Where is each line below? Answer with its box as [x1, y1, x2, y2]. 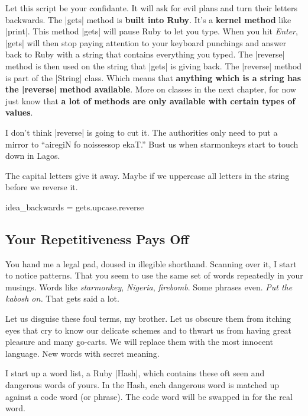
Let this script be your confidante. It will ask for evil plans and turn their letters [5, 2, 297, 14]
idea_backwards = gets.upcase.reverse [5, 200, 144, 213]
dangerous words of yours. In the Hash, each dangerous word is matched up [5, 379, 280, 391]
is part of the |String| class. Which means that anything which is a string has [5, 71, 301, 84]
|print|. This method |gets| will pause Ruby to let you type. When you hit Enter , [5, 25, 298, 37]
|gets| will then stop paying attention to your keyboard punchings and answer [5, 36, 287, 49]
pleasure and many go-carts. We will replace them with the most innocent [5, 335, 273, 348]
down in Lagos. [5, 149, 60, 162]
